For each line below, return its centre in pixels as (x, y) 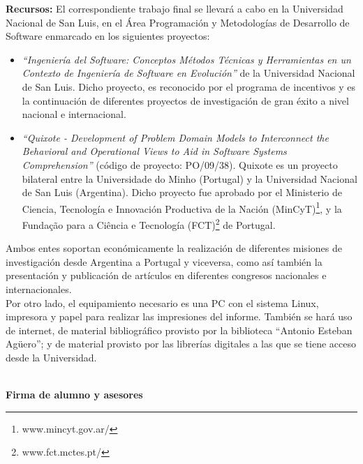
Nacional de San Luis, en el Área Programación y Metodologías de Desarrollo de (178, 22)
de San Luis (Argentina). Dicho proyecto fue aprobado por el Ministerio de (182, 192)
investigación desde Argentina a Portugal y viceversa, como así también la (164, 261)
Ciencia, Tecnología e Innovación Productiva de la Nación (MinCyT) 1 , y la (182, 207)
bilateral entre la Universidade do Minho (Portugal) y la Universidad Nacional (190, 178)
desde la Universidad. (51, 357)
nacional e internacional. (74, 114)
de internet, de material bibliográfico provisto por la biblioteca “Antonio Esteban (179, 330)
